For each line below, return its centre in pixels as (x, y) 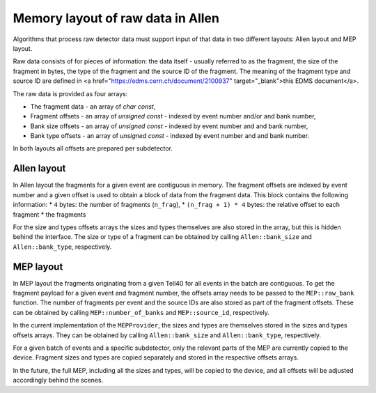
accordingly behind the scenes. (58, 380)
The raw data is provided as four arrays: (70, 93)
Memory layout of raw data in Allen (116, 18)
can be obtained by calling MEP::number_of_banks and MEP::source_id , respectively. (141, 312)
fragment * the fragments (49, 214)
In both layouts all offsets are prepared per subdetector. (93, 148)
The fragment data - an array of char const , (93, 106)
